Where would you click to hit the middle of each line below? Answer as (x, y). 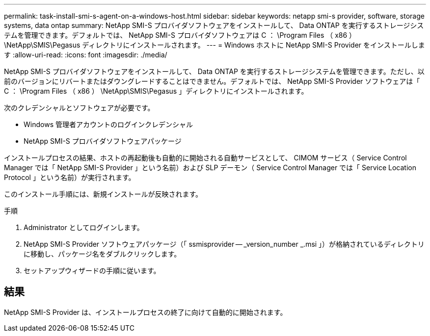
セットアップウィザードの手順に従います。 (92, 271)
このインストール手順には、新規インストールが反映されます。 (103, 194)
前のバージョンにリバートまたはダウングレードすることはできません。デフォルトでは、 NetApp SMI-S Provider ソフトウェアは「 (212, 81)
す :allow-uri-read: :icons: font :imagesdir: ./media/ (86, 55)
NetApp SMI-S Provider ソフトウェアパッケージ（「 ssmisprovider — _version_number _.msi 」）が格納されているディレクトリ (224, 244)
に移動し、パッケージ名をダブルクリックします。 (102, 254)
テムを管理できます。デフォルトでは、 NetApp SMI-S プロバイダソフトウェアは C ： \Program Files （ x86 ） (180, 35)
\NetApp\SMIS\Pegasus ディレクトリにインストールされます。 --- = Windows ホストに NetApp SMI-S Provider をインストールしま (215, 45)
